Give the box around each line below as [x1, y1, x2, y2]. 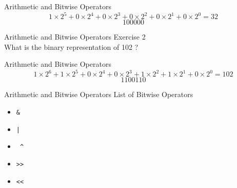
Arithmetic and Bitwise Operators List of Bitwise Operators [4, 89, 193, 100]
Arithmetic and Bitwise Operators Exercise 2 [4, 31, 146, 42]
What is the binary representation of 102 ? [4, 41, 139, 52]
